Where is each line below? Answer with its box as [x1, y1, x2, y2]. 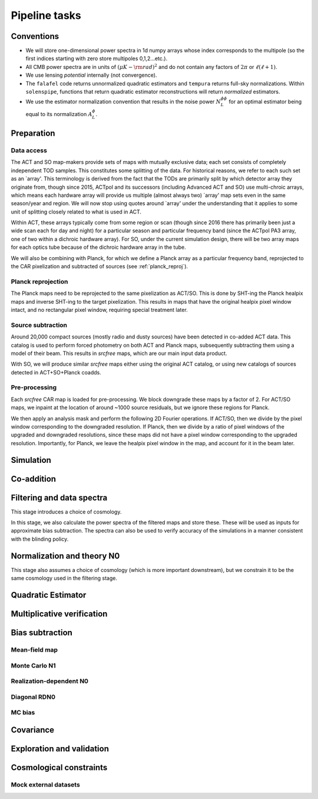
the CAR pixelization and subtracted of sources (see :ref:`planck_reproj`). [11, 263, 188, 270]
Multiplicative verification [11, 609, 108, 619]
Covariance [11, 725, 55, 735]
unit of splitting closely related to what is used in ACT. [11, 208, 141, 215]
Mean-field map [11, 646, 58, 654]
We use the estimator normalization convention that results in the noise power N [25, 98, 221, 106]
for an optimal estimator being [228, 98, 302, 106]
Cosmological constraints [11, 762, 108, 772]
